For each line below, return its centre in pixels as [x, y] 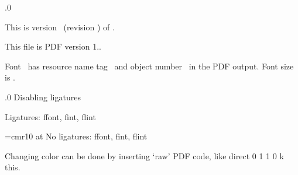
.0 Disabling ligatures [43, 97]
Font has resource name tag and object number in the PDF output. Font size [149, 66]
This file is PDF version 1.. [53, 46]
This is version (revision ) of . [60, 27]
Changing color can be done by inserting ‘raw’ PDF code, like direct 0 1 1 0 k [144, 155]
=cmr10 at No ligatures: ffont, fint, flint [76, 136]
